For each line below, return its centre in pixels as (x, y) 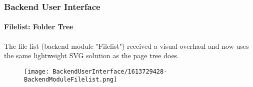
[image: (37, 71)
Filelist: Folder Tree (39, 27)
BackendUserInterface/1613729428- (110, 71)
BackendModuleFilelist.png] (71, 80)
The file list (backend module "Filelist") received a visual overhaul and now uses (126, 45)
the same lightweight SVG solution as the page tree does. (92, 55)
